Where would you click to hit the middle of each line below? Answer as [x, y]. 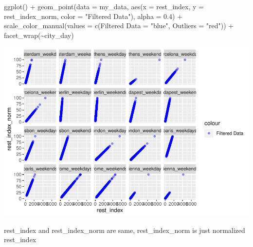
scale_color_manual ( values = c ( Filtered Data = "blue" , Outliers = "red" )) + [119, 26]
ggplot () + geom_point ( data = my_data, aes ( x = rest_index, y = [104, 6]
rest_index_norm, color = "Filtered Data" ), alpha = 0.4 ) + [93, 16]
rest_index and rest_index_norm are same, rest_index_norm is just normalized [125, 230]
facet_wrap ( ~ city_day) [39, 35]
